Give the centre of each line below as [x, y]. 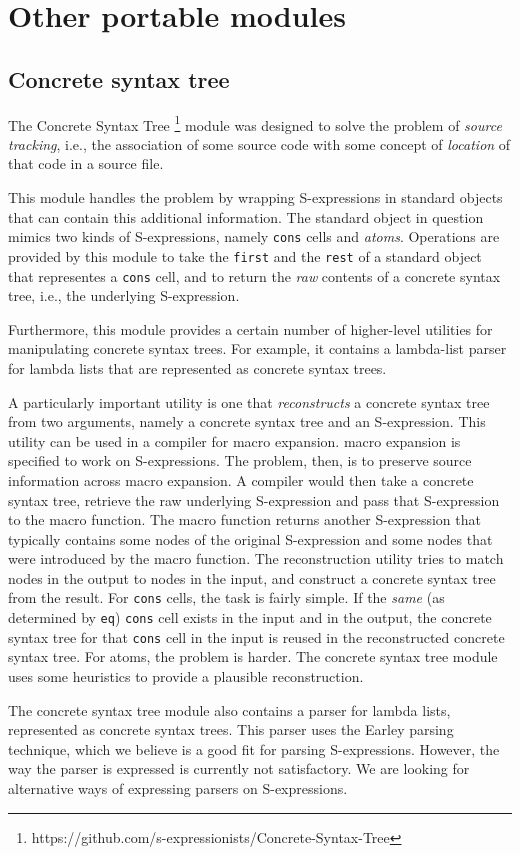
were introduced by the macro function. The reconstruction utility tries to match [256, 558]
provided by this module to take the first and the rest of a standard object [245, 255]
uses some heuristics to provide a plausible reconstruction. [186, 676]
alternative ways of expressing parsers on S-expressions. [178, 788]
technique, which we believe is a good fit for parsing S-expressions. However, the [254, 748]
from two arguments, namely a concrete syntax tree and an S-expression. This [247, 421]
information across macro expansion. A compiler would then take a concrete [241, 479]
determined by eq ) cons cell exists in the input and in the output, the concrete [250, 617]
